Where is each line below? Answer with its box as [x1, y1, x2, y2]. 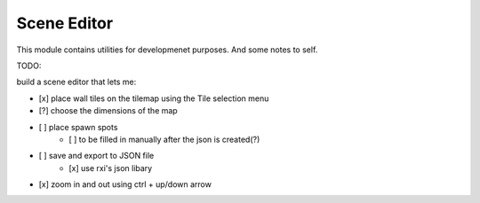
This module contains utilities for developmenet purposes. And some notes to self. [16, 44, 318, 55]
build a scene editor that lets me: [16, 76, 137, 88]
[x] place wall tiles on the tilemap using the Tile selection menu [38, 93, 269, 104]
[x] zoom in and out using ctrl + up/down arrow [38, 179, 212, 190]
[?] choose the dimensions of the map [38, 105, 178, 116]
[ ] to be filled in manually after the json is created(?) [68, 134, 260, 144]
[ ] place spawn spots [38, 121, 118, 132]
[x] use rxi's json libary [68, 162, 153, 173]
